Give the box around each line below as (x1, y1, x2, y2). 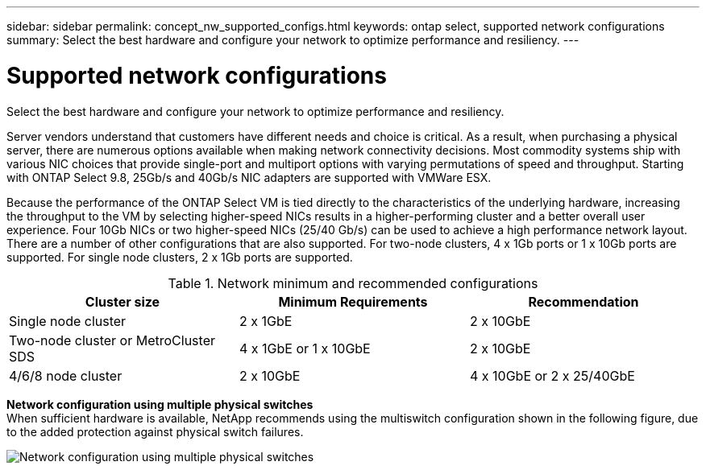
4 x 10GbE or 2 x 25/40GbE (469, 367, 635, 384)
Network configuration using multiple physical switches (6, 397, 314, 411)
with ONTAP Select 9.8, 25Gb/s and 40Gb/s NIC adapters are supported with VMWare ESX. (6, 170, 492, 184)
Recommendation (528, 293, 639, 310)
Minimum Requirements (278, 293, 428, 310)
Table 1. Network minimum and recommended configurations (168, 274, 538, 291)
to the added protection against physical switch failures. (6, 424, 304, 439)
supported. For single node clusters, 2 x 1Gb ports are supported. (6, 249, 353, 264)
